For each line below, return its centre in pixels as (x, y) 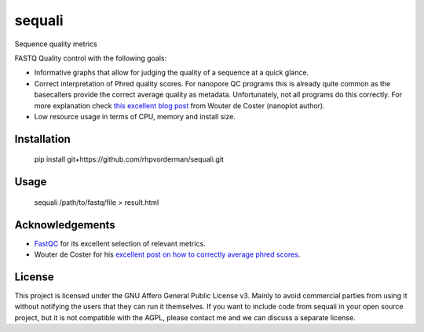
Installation (42, 139)
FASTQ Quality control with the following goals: (91, 58)
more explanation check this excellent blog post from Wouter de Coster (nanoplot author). (179, 105)
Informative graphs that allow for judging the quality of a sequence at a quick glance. (172, 73)
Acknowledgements (65, 225)
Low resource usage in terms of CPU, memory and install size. (135, 116)
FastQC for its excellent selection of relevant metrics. (120, 243)
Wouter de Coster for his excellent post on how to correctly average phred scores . (167, 254)
